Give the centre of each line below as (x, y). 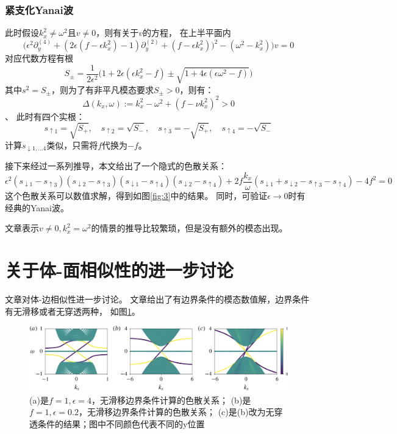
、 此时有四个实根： (45, 116)
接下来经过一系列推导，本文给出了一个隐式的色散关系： (116, 166)
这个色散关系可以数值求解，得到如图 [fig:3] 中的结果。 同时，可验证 (136, 196)
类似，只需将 (72, 145)
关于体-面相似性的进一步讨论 (119, 270)
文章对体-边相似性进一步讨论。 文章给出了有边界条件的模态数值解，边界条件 (157, 299)
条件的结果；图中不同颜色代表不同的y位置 (121, 423)
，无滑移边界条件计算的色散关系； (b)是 (171, 400)
